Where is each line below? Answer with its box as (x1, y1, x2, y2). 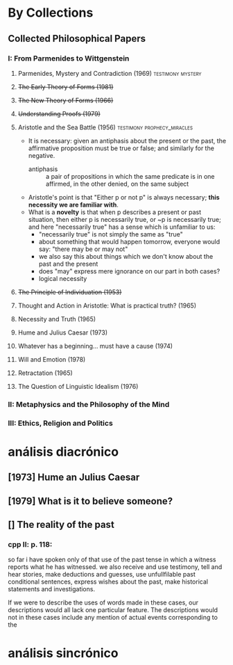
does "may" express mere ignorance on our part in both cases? (38, 266, 221, 275)
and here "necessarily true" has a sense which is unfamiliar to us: (28, 223, 216, 231)
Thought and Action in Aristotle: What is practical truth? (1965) (17, 301, 197, 310)
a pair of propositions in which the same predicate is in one (45, 172, 215, 180)
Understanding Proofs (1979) (17, 109, 101, 118)
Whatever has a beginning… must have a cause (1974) (17, 342, 173, 350)
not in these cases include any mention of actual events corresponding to (8, 614, 218, 622)
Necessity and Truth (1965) (17, 314, 96, 323)
